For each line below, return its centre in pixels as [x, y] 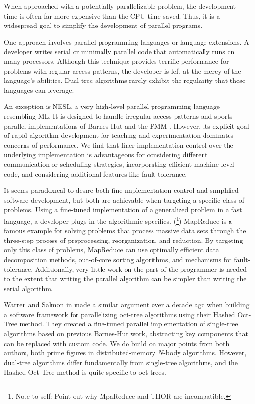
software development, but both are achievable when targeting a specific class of [124, 200]
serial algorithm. [28, 288]
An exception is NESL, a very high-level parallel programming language [112, 106]
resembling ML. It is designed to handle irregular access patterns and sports [118, 116]
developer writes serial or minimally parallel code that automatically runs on [119, 51]
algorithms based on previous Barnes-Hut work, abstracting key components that [126, 334]
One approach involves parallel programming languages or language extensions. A [127, 41]
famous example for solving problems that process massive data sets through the [125, 230]
